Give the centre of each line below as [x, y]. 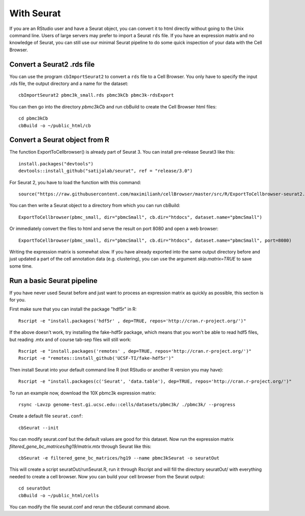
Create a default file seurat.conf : [46, 416]
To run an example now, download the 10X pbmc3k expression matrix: [83, 393]
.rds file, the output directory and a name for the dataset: [69, 83]
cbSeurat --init [39, 428]
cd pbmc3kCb [33, 119]
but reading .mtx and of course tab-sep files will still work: [70, 339]
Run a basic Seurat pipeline [53, 281]
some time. [21, 266]
